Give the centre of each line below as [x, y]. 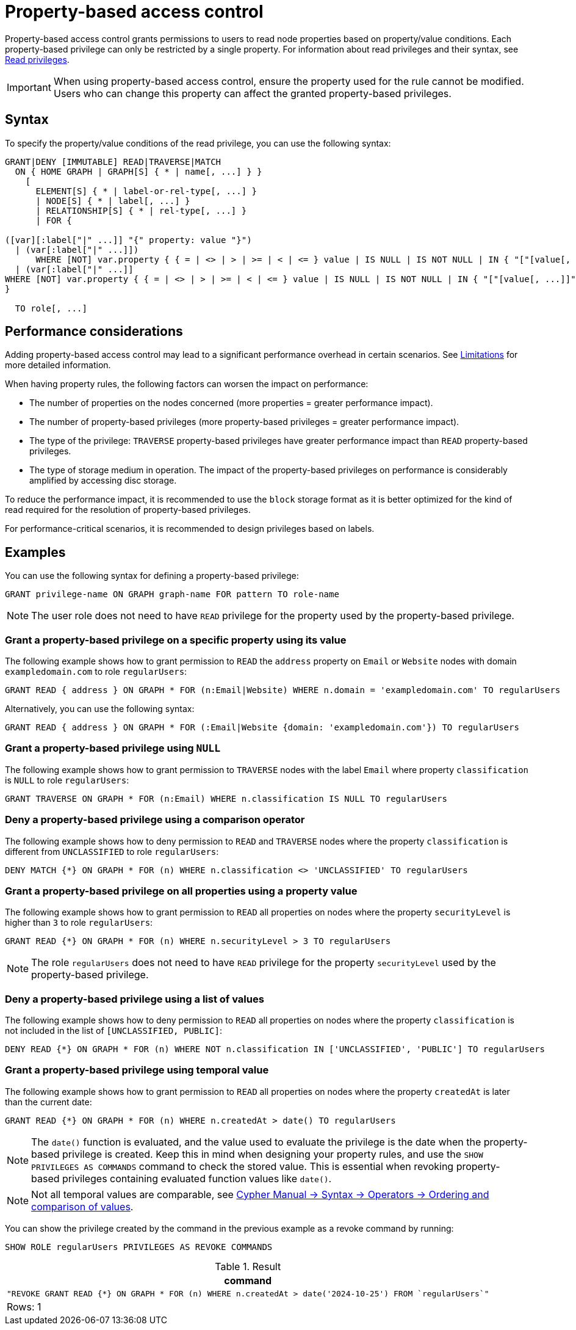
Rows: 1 [24, 1306]
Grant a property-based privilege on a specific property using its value [176, 640]
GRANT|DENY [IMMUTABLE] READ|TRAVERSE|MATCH [113, 162]
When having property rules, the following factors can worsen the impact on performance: [187, 384]
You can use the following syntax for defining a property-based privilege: [152, 576]
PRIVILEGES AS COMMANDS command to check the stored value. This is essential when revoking [243, 1166]
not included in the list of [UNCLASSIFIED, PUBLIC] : [114, 1031]
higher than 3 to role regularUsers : [79, 923]
